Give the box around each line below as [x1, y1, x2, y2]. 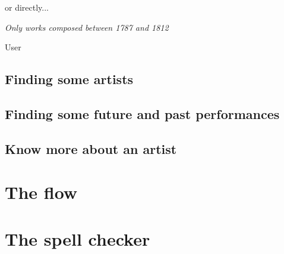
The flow [5, 180, 78, 204]
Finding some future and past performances [5, 104, 280, 123]
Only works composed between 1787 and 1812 [5, 21, 169, 33]
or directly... [5, 1, 49, 13]
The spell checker [5, 226, 150, 250]
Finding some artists [5, 70, 134, 88]
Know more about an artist [5, 139, 177, 157]
